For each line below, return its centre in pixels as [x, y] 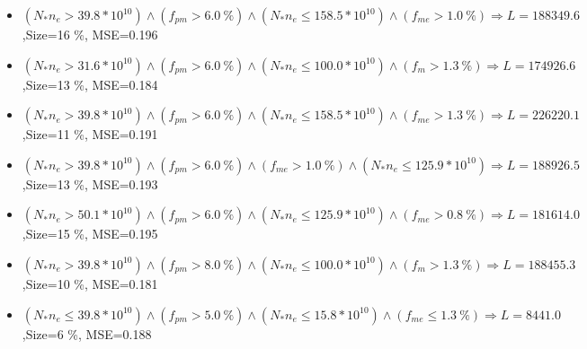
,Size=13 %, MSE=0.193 [90, 183]
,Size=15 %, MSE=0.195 [90, 234]
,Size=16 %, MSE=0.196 [90, 34]
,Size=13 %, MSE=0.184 [90, 84]
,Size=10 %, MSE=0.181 [90, 283]
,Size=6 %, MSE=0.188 [87, 333]
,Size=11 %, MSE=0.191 [90, 134]
